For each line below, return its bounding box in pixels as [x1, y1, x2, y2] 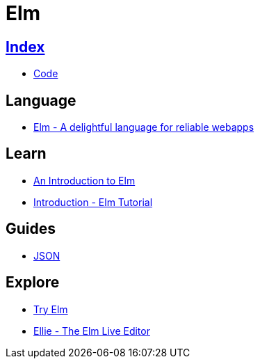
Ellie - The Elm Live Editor [33, 324, 150, 337]
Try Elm [33, 303, 68, 315]
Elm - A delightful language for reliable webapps [33, 121, 254, 134]
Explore [6, 274, 60, 292]
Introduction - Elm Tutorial [33, 196, 153, 208]
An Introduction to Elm [33, 174, 136, 187]
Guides [6, 220, 56, 238]
